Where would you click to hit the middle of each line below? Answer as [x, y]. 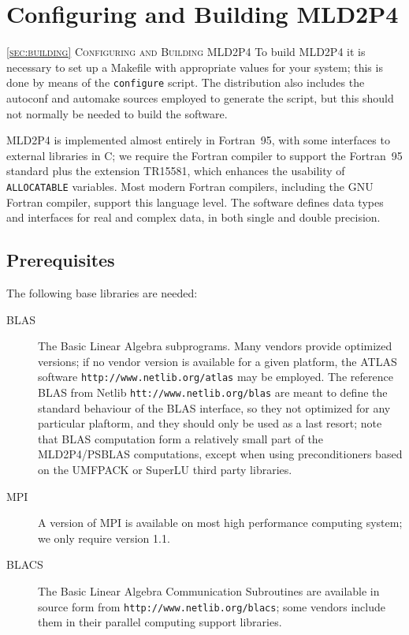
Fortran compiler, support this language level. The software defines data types [195, 202]
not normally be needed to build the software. [117, 113]
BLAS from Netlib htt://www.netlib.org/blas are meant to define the [213, 392]
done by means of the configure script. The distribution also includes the [186, 82]
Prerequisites [61, 260]
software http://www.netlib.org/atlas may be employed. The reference [216, 377]
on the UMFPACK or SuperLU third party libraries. [165, 470]
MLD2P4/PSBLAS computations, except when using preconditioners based [220, 454]
